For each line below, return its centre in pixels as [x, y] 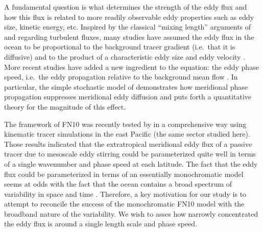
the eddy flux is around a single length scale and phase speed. [101, 224]
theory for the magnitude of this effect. [65, 106]
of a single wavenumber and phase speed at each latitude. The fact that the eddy [131, 163]
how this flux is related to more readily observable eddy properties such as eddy [129, 17]
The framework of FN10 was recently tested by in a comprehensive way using [125, 124]
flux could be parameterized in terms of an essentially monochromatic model [124, 174]
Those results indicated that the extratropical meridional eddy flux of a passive [128, 144]
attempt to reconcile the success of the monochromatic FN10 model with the [124, 204]
